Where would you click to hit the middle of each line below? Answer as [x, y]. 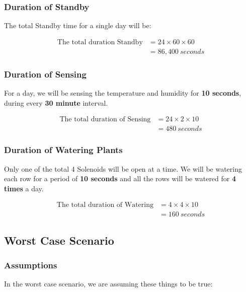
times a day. [24, 188]
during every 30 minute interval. [56, 102]
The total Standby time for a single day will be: [78, 25]
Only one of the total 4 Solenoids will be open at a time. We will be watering [123, 168]
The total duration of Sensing [105, 120]
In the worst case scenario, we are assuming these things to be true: [108, 284]
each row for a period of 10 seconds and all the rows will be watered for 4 [120, 178]
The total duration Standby [100, 42]
